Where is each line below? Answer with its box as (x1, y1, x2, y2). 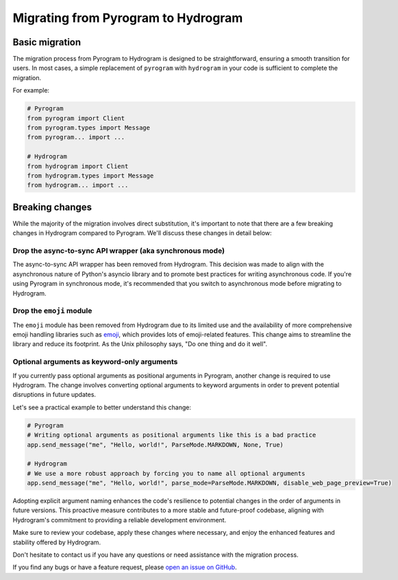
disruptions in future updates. (12, 391, 96, 399)
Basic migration (12, 36, 82, 48)
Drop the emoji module (12, 306, 92, 315)
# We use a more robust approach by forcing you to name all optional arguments (27, 470, 306, 477)
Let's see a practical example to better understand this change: (12, 403, 192, 411)
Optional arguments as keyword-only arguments (12, 357, 178, 367)
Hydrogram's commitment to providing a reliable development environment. (12, 516, 227, 524)
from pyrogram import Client (27, 114, 125, 122)
